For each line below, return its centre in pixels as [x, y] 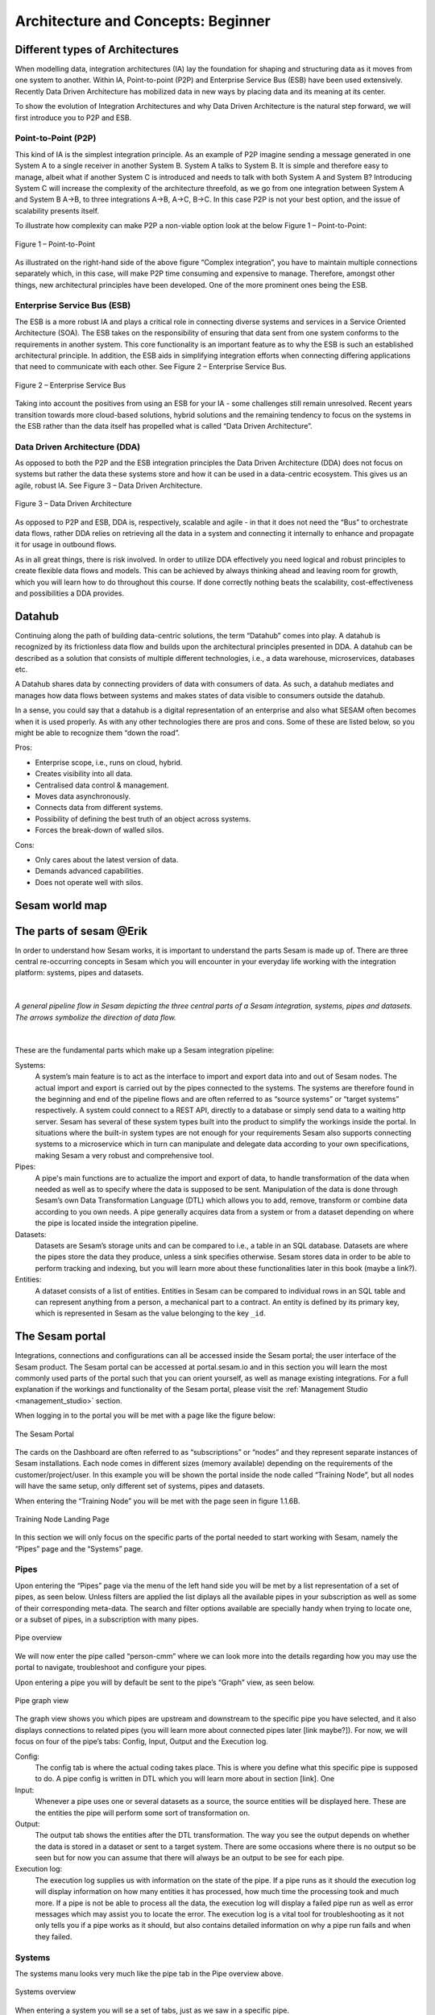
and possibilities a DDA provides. [70, 593]
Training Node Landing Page [62, 1519]
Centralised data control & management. [102, 785]
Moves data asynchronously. [83, 796]
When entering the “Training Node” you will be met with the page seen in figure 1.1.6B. [157, 1501]
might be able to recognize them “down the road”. [97, 733]
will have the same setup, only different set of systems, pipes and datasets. [140, 1486]
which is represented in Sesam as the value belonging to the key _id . [150, 1313]
